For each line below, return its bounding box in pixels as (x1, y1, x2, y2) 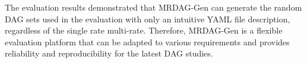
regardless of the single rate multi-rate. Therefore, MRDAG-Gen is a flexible (5, 24, 283, 37)
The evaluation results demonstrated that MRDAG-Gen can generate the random (5, 1, 302, 13)
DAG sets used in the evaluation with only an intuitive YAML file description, (5, 12, 290, 25)
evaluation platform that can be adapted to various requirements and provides (5, 35, 290, 48)
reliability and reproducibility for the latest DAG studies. (5, 47, 213, 59)
